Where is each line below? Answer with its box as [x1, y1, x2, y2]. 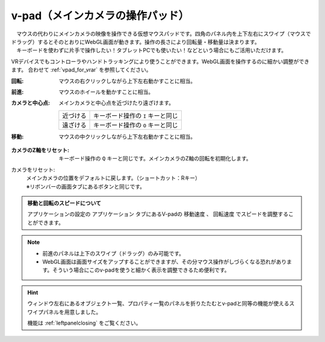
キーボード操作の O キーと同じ [93, 121, 179, 129]
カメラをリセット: [11, 166, 55, 173]
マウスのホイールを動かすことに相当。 [58, 88, 153, 96]
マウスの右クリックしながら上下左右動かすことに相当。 [58, 77, 196, 84]
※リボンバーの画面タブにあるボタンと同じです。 [26, 183, 146, 190]
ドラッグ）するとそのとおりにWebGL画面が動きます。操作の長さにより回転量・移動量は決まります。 [11, 38, 260, 45]
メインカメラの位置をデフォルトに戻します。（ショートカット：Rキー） [26, 174, 201, 182]
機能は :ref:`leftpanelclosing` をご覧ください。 [27, 319, 141, 326]
